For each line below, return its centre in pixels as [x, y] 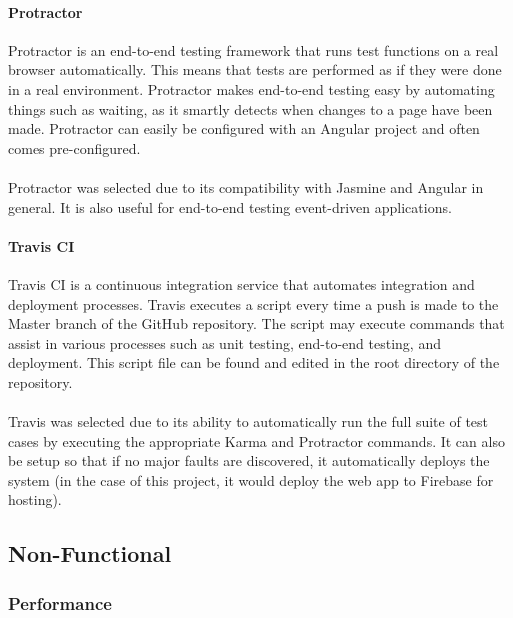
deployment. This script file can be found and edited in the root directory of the [254, 362]
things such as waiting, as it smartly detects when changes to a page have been [250, 108]
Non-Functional [90, 553]
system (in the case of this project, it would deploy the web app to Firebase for [251, 479]
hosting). [35, 499]
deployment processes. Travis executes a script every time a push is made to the [253, 303]
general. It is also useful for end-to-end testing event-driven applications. [230, 206]
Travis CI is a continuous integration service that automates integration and [241, 283]
